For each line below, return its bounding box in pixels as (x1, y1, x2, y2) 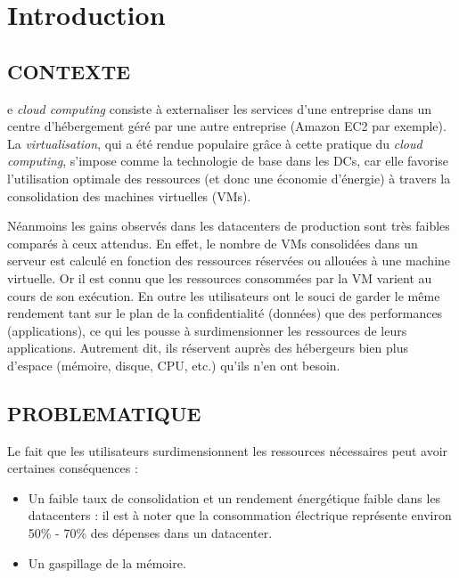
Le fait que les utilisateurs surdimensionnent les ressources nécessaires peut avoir (7, 441, 448, 460)
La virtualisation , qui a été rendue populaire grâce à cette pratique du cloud (7, 134, 422, 152)
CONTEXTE (7, 57, 131, 85)
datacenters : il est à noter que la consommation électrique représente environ (28, 506, 452, 525)
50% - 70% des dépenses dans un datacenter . (28, 524, 273, 542)
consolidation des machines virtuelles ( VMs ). (7, 186, 251, 205)
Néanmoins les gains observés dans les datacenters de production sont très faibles (7, 216, 450, 235)
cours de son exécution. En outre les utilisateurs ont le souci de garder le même (7, 286, 440, 305)
